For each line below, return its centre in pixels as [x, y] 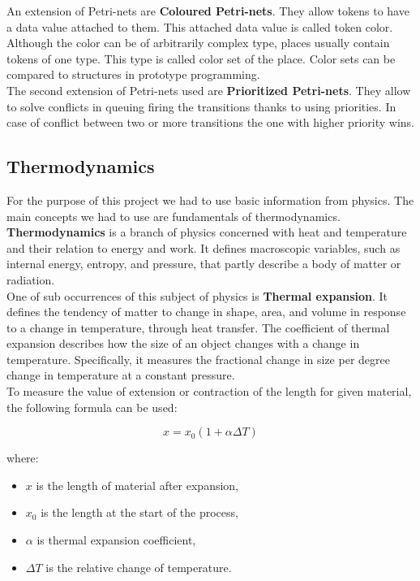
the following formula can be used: [92, 407]
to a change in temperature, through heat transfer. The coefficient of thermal [198, 327]
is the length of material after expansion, [137, 485]
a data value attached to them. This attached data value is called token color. [200, 26]
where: [23, 458]
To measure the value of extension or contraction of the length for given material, [209, 391]
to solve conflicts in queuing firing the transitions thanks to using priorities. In [201, 106]
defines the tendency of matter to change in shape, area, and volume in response [206, 312]
